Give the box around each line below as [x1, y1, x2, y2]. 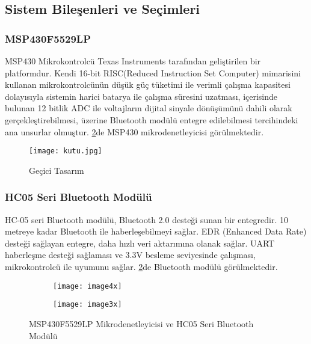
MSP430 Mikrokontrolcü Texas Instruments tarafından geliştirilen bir [5, 55, 261, 67]
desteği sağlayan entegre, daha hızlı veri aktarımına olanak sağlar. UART [5, 236, 275, 249]
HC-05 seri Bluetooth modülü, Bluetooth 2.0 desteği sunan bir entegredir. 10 [5, 213, 288, 226]
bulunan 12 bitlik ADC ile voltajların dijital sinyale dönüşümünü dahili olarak [5, 102, 292, 114]
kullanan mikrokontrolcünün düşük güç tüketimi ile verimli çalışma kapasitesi [5, 78, 291, 91]
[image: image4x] [53, 281, 122, 290]
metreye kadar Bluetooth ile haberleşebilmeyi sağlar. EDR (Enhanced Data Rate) [5, 225, 307, 238]
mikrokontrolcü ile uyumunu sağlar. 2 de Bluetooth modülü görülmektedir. [5, 260, 278, 272]
